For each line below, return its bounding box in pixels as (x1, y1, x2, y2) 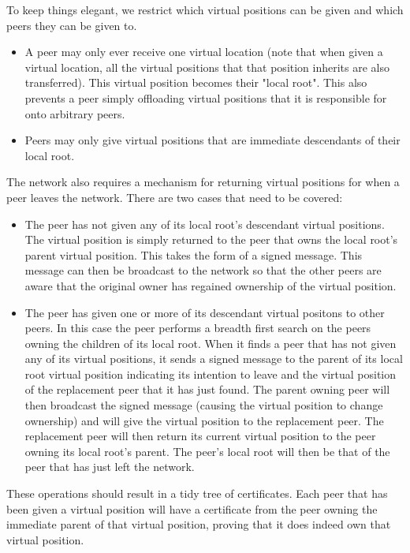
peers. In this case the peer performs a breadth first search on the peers (24, 319, 371, 336)
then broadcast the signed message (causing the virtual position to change (24, 397, 383, 413)
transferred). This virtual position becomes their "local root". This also (24, 74, 367, 91)
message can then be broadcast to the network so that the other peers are (24, 262, 382, 278)
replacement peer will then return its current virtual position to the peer (24, 428, 376, 444)
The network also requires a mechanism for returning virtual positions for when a (6, 174, 400, 190)
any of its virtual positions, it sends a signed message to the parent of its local (24, 350, 403, 367)
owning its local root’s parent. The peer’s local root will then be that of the (24, 443, 390, 459)
